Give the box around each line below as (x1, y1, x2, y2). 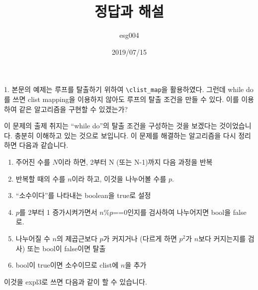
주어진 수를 (15, 156, 50, 167)
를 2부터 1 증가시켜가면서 (19, 206, 97, 217)
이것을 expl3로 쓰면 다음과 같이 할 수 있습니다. (4, 276, 147, 287)
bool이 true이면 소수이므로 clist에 (15, 260, 119, 270)
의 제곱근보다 (56, 233, 97, 243)
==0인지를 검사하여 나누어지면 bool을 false (113, 206, 247, 217)
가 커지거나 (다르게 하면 (103, 233, 177, 243)
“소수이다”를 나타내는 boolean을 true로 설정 (15, 190, 151, 200)
